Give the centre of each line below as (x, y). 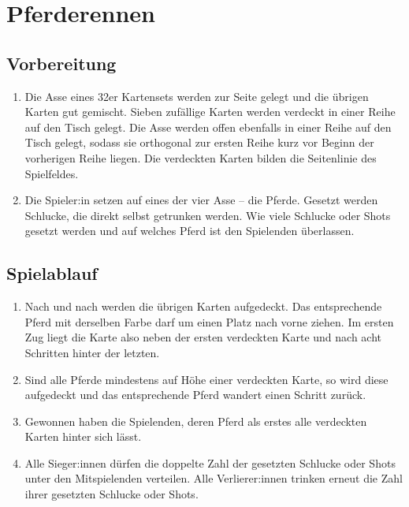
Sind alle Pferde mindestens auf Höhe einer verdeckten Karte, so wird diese (206, 379)
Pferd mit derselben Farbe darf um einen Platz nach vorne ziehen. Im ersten (209, 321)
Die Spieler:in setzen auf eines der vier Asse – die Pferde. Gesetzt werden (201, 200)
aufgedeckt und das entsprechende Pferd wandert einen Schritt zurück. (195, 395)
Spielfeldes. (52, 173)
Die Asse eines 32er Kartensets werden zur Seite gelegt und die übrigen (197, 96)
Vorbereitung (61, 63)
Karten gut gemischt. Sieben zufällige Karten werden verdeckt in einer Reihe (210, 112)
